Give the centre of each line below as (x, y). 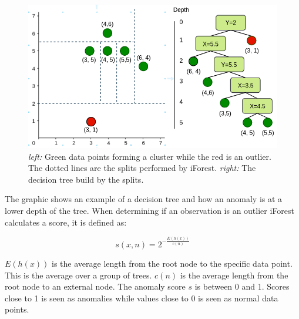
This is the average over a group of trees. (78, 275)
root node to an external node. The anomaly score (95, 286)
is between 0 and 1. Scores (242, 286)
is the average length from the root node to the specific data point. (172, 263)
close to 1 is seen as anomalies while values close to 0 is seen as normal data (142, 298)
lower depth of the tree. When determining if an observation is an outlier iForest (150, 211)
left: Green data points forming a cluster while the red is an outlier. (150, 156)
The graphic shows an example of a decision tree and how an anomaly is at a (144, 199)
